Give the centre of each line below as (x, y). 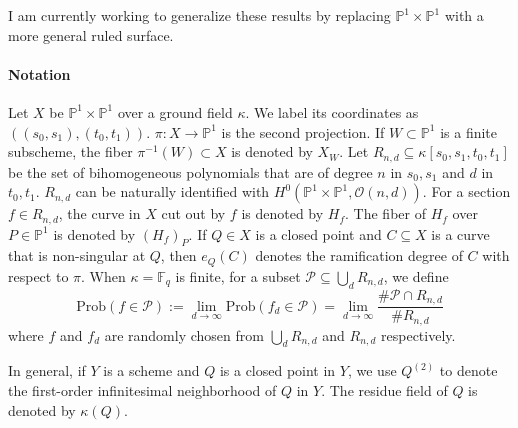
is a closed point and (318, 233)
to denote (468, 370)
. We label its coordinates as (332, 111)
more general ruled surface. (91, 34)
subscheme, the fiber (70, 151)
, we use (372, 370)
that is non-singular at (77, 255)
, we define (416, 275)
